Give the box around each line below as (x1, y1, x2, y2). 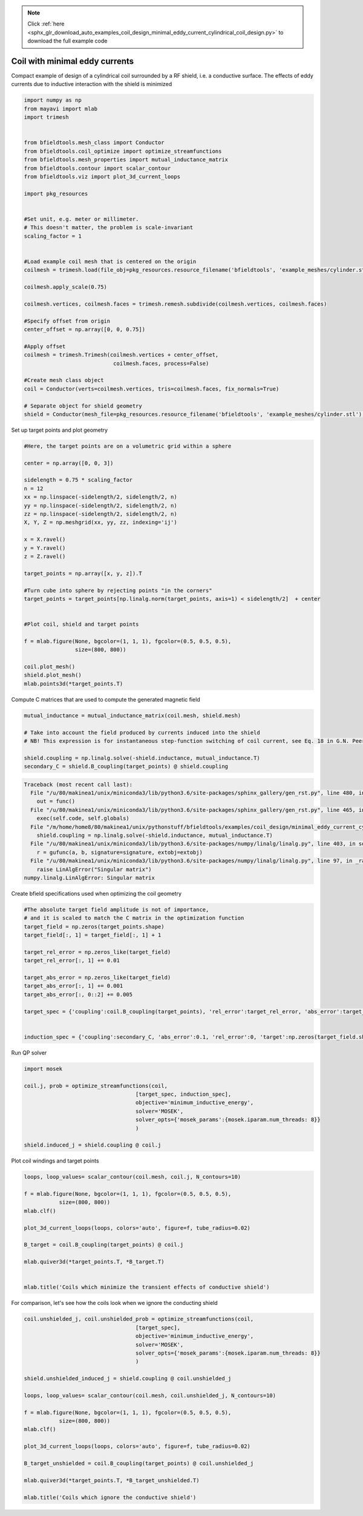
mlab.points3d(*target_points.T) (24, 680, 123, 687)
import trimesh (24, 114, 69, 121)
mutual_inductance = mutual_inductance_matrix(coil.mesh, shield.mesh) (24, 712, 241, 719)
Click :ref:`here (27, 20, 65, 27)
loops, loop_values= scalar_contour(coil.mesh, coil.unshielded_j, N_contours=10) (24, 1392, 276, 1399)
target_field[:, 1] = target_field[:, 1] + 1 (24, 931, 162, 939)
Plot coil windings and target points (11, 1157, 99, 1164)
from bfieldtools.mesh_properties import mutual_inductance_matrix (24, 156, 229, 163)
